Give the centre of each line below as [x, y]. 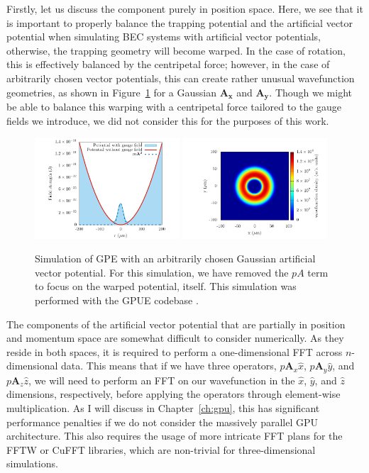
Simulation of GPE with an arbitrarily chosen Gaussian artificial [175, 258]
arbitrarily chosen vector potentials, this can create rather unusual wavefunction [181, 78]
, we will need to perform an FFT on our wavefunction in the [162, 380]
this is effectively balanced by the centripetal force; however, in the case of [168, 64]
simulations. [32, 463]
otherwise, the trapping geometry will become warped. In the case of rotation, [176, 50]
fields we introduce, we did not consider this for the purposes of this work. [168, 120]
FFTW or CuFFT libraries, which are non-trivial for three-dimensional [161, 449]
